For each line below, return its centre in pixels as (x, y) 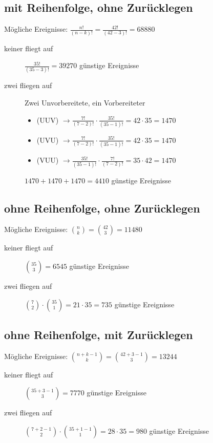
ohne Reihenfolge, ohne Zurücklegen (102, 208)
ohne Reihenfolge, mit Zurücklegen (99, 334)
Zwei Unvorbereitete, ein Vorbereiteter (85, 103)
